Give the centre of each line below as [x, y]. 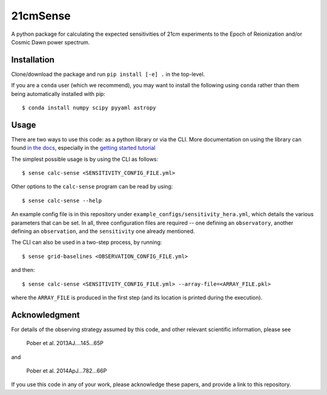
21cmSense [41, 16]
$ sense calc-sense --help [62, 201]
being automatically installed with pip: [58, 93]
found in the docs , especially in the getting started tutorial [83, 148]
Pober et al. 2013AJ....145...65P [65, 343]
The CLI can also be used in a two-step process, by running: [87, 242]
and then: [23, 270]
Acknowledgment [45, 315]
